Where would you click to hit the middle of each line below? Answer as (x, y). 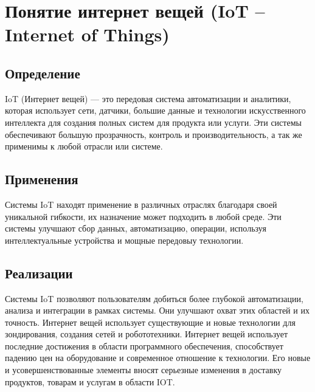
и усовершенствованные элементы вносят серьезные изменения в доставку (143, 370)
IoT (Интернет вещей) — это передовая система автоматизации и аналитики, (148, 98)
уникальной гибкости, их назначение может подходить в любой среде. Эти (143, 216)
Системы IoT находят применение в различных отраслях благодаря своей (141, 204)
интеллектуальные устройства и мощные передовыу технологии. (124, 240)
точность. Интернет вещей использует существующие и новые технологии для (150, 322)
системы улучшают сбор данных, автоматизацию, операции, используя (136, 228)
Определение (43, 73)
